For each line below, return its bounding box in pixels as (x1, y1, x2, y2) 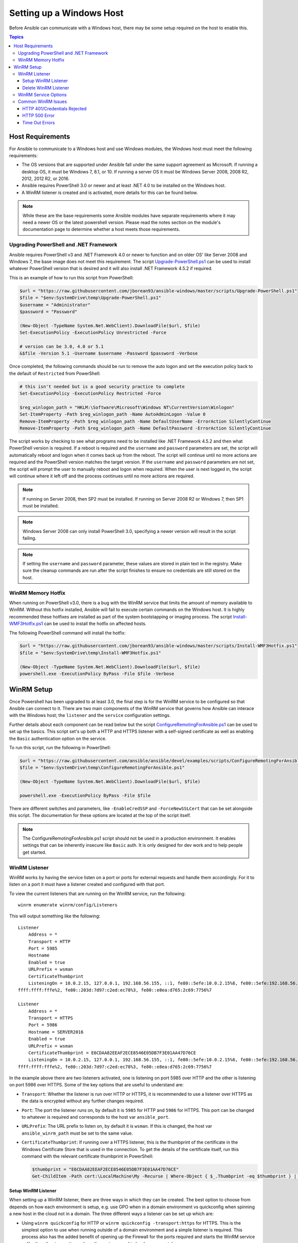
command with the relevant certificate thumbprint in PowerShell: (21, 1153, 153, 1159)
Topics (9, 34, 24, 40)
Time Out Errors (22, 119, 55, 125)
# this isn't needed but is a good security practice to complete (19, 383, 185, 389)
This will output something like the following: (9, 913, 100, 919)
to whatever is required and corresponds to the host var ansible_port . (21, 1114, 170, 1120)
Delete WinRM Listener (22, 85, 70, 90)
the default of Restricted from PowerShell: (9, 370, 101, 376)
